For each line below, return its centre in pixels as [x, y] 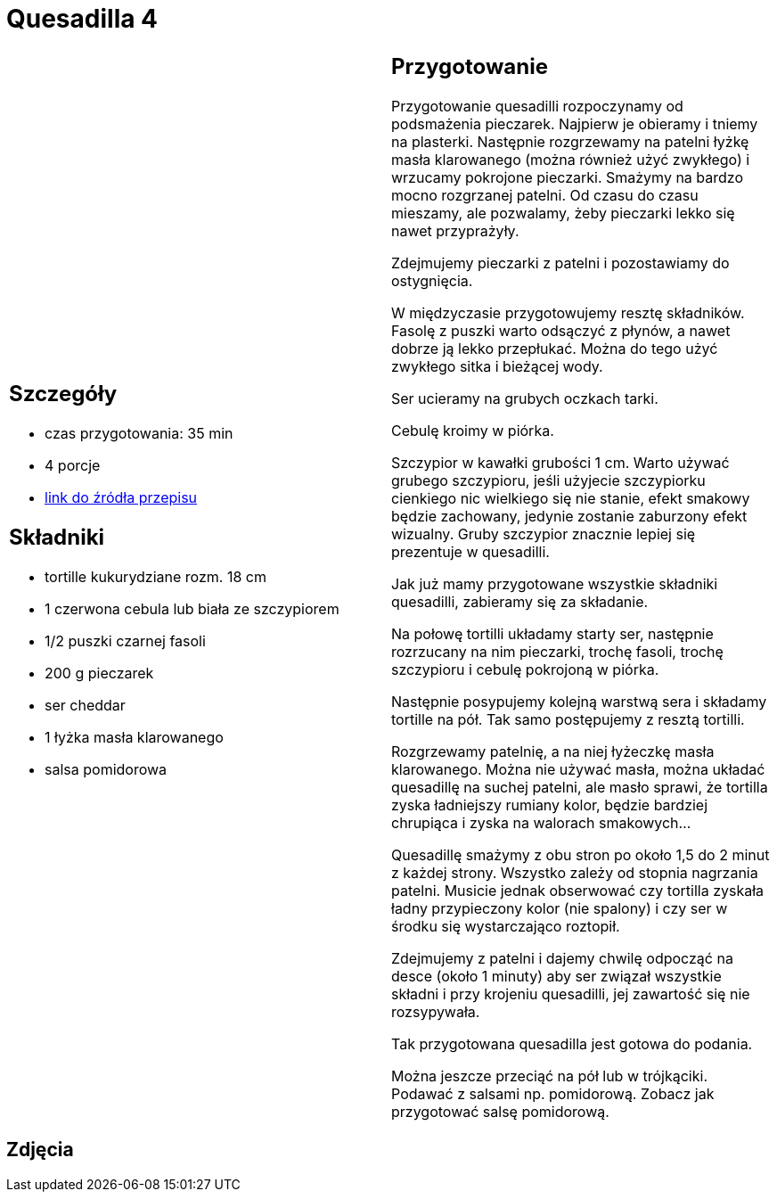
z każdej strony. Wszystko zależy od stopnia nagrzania [575, 872]
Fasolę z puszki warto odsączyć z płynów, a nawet [561, 330]
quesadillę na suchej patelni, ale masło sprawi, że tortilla [580, 787]
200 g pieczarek [99, 673]
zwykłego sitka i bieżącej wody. [497, 366]
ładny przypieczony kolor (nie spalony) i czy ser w [560, 908]
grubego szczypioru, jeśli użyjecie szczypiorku [548, 480]
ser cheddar [85, 706]
